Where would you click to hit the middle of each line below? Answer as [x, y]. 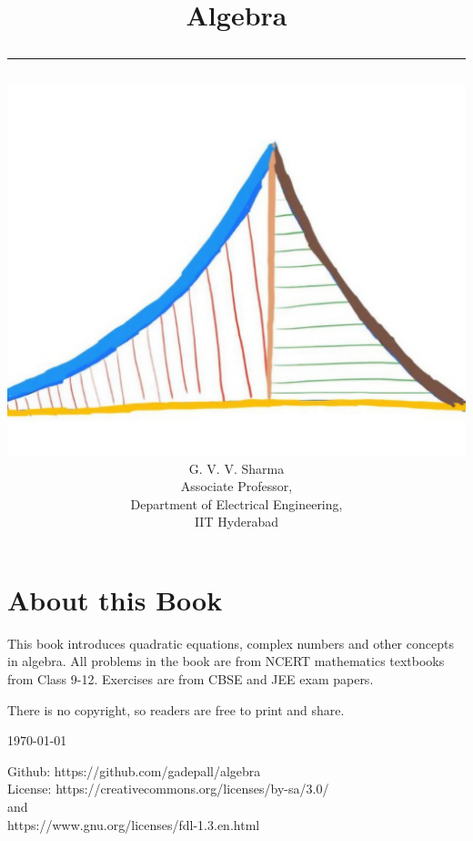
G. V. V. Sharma [236, 468]
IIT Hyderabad [236, 522]
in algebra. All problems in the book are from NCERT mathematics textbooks [226, 661]
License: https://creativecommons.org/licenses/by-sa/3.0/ [168, 789]
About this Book [115, 599]
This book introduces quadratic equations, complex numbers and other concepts [231, 643]
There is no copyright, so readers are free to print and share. [176, 709]
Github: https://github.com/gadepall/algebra [134, 770]
